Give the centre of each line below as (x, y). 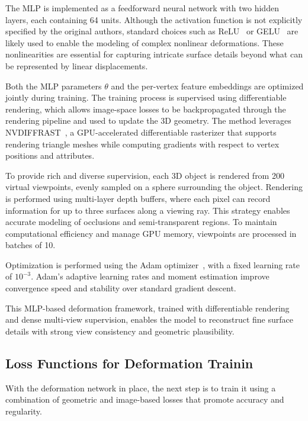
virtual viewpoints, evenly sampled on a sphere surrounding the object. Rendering (154, 187)
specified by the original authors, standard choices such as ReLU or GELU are (152, 31)
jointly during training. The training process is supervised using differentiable (146, 97)
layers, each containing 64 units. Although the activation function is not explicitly (154, 19)
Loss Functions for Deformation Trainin (129, 363)
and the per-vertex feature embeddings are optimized (207, 86)
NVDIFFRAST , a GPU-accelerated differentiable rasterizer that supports (141, 132)
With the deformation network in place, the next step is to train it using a (141, 388)
